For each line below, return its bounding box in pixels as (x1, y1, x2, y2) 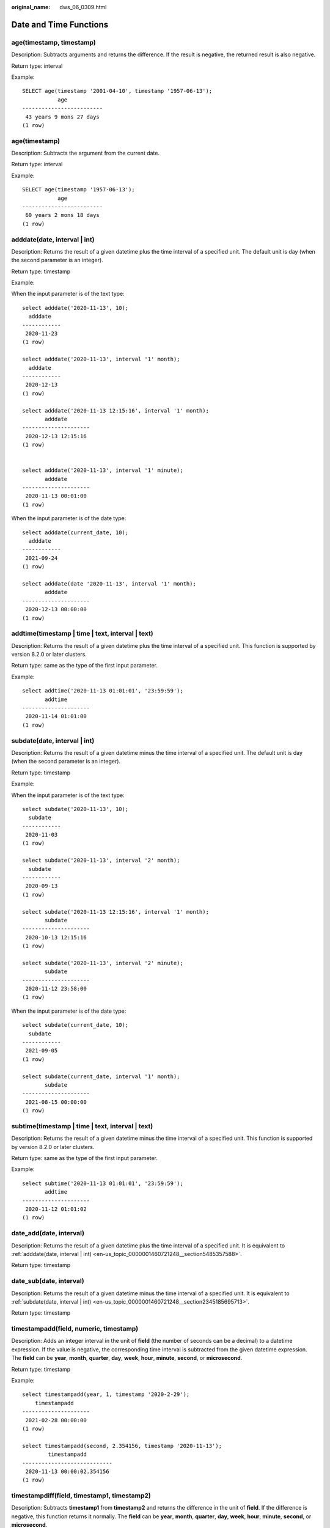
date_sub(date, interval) (11, 1277, 85, 1285)
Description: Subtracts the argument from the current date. (11, 150, 160, 157)
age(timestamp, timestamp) (11, 38, 96, 46)
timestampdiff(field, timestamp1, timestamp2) (11, 1491, 151, 1500)
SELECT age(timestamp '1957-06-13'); (22, 186, 136, 193)
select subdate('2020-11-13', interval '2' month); (22, 857, 180, 864)
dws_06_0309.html (59, 4, 107, 10)
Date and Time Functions (11, 19, 109, 30)
